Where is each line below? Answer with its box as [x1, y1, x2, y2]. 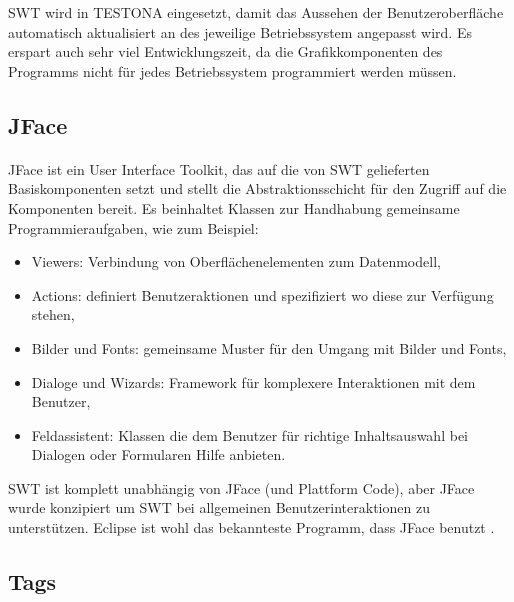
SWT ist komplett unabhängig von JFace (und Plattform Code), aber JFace [8, 477, 475, 498]
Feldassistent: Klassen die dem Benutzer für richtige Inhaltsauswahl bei [31, 424, 468, 445]
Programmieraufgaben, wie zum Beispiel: [8, 217, 259, 238]
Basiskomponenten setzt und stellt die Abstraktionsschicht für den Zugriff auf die [8, 178, 507, 199]
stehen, [31, 304, 75, 325]
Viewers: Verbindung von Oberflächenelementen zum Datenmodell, [31, 251, 441, 272]
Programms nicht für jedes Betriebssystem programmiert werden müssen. [8, 60, 457, 81]
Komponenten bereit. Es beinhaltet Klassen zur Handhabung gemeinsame [8, 197, 460, 218]
